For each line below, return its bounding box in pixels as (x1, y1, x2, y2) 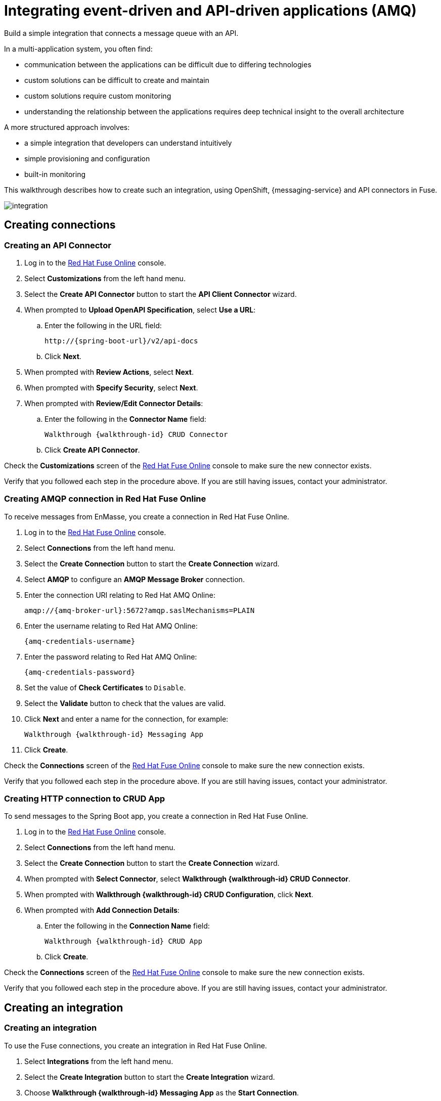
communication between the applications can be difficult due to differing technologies (24, 60, 312, 69)
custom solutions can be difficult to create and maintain (24, 75, 209, 84)
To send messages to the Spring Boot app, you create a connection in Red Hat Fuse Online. (4, 812, 308, 821)
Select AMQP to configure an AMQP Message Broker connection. (24, 575, 245, 584)
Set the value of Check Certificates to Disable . (24, 683, 186, 692)
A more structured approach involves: (4, 122, 130, 131)
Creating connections (4, 218, 116, 232)
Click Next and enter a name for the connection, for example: (24, 714, 229, 723)
